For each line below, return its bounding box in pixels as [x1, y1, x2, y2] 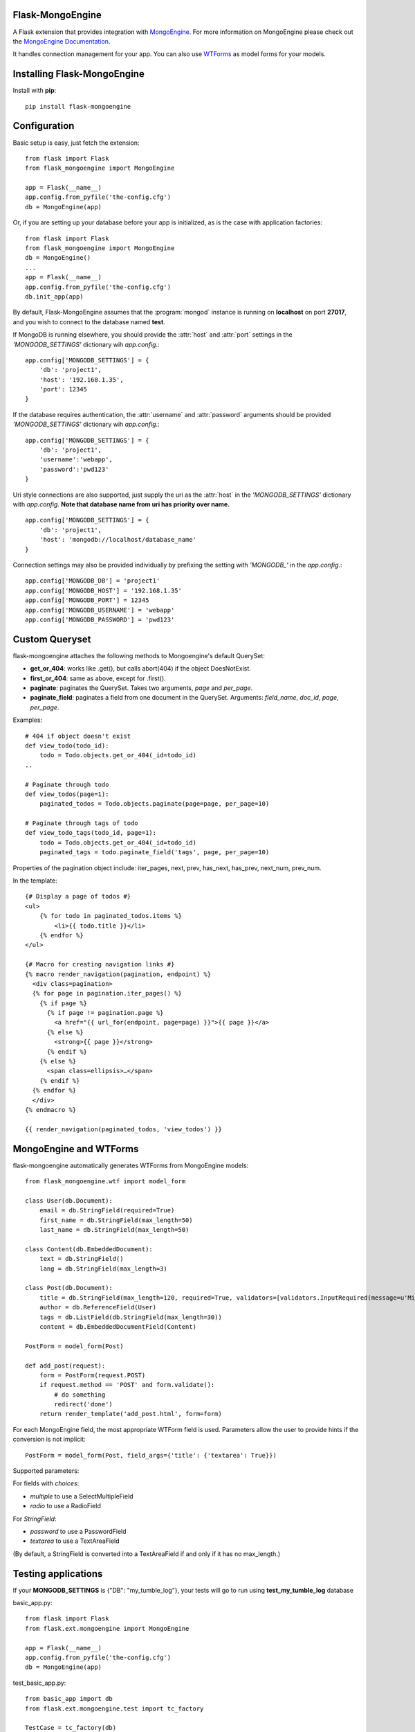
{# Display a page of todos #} [25, 892, 131, 901]
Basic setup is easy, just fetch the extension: [12, 139, 140, 147]
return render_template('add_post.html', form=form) [39, 1410, 223, 1418]
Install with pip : [12, 87, 57, 95]
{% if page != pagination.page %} [46, 1009, 164, 1017]
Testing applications [12, 1568, 103, 1580]
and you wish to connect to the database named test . [12, 317, 165, 326]
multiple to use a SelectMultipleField [30, 1492, 134, 1500]
